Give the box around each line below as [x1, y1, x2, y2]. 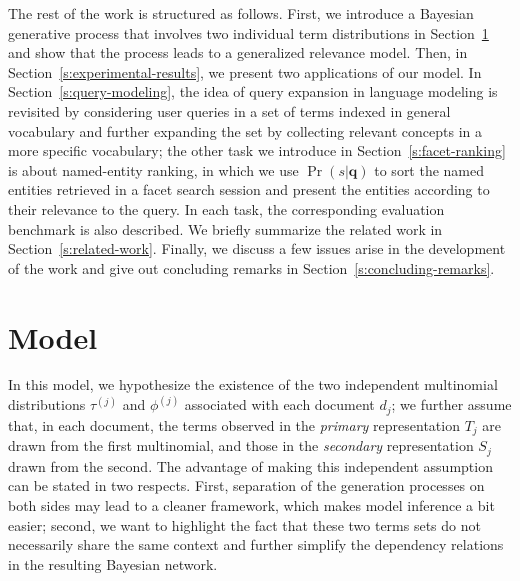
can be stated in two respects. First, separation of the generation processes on [8, 475, 485, 496]
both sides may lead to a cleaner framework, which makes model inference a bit [8, 495, 495, 516]
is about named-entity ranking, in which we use [8, 159, 299, 180]
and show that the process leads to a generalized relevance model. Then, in [8, 42, 468, 63]
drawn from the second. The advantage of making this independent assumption [8, 455, 493, 476]
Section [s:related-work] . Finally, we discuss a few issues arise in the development [8, 238, 506, 259]
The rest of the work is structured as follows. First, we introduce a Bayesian [8, 3, 474, 23]
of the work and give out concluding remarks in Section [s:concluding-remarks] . [8, 257, 495, 278]
